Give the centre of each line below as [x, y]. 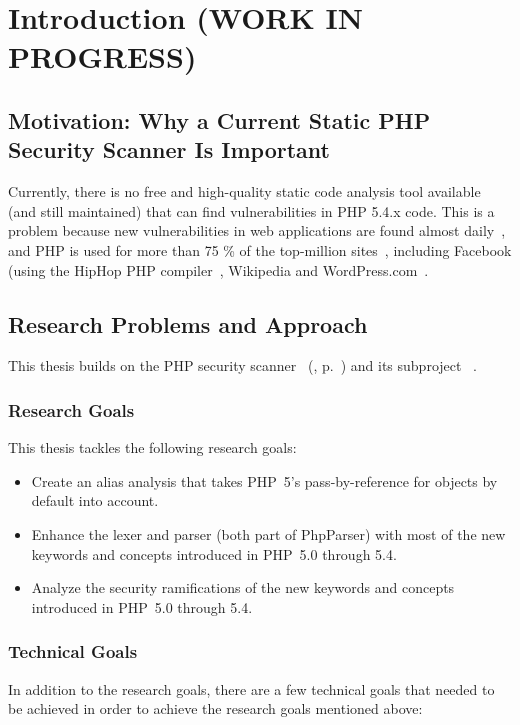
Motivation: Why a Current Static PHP [219, 119]
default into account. [95, 500]
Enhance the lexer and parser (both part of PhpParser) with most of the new [268, 533]
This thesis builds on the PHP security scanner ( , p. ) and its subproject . [242, 365]
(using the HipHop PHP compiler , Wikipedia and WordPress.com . [218, 269]
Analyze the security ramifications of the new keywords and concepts [243, 587]
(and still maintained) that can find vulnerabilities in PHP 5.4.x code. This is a [251, 210]
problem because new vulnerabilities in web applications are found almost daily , [257, 230]
